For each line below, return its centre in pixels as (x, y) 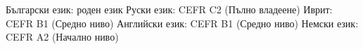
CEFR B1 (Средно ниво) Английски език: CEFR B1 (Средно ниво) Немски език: (182, 23)
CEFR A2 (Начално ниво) (62, 37)
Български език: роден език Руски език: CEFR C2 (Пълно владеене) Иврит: (169, 9)
